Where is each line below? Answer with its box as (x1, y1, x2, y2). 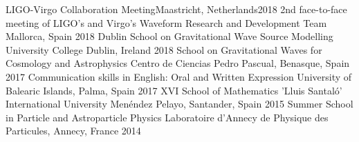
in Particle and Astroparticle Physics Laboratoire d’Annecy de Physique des (6, 110, 329, 124)
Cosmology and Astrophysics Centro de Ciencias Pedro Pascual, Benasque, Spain (6, 56, 350, 70)
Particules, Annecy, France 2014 (6, 123, 141, 138)
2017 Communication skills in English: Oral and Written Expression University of (6, 69, 352, 83)
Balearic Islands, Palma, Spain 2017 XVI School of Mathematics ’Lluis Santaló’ (6, 83, 342, 97)
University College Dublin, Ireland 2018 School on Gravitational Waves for (6, 42, 322, 57)
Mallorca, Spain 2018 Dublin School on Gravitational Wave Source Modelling (6, 29, 333, 43)
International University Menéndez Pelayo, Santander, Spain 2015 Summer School (6, 97, 353, 111)
